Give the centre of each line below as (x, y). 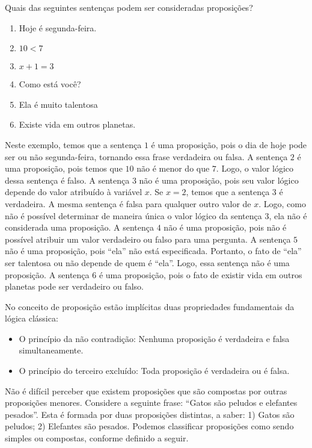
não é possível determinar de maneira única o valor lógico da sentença (133, 215)
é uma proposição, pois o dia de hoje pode (229, 144)
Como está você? (50, 84)
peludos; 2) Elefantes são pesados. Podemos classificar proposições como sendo (149, 426)
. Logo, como (282, 203)
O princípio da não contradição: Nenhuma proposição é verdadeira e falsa (154, 338)
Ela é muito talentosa (58, 104)
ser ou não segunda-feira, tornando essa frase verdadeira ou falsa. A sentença (146, 156)
